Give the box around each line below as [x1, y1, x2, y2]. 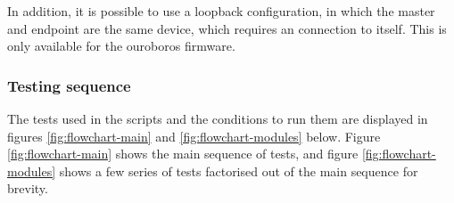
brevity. [7, 179, 48, 198]
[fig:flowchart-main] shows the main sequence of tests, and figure [7, 144, 359, 163]
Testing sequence [7, 74, 131, 96]
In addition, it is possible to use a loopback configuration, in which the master [7, 2, 435, 20]
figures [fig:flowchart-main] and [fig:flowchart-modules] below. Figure [7, 126, 381, 145]
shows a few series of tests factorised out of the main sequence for [59, 161, 418, 180]
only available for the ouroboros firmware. [7, 37, 235, 55]
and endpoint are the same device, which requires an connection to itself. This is [7, 19, 447, 37]
